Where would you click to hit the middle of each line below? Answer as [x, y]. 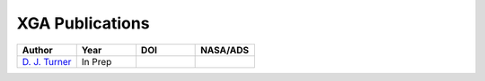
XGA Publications [83, 23]
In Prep [97, 61]
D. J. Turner [47, 61]
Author [37, 50]
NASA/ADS [225, 50]
